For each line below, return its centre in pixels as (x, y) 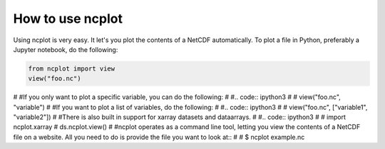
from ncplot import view (72, 68)
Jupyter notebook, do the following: (66, 49)
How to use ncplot (68, 19)
